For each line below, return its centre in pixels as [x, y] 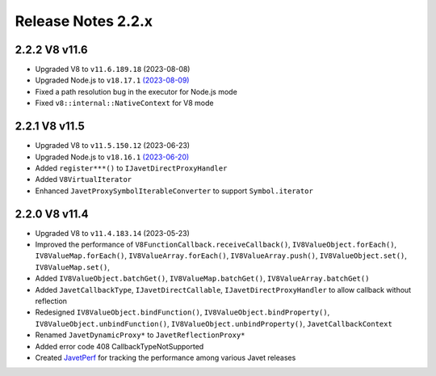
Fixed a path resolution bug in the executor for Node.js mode [136, 91]
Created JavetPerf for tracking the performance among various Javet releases [166, 357]
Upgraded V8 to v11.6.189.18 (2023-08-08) [113, 70]
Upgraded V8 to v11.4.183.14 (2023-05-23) [112, 233]
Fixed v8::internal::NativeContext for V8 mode [124, 103]
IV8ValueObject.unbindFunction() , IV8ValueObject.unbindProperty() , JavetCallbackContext [214, 323]
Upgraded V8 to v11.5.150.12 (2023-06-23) [112, 146]
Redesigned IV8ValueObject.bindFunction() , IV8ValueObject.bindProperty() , [182, 312]
